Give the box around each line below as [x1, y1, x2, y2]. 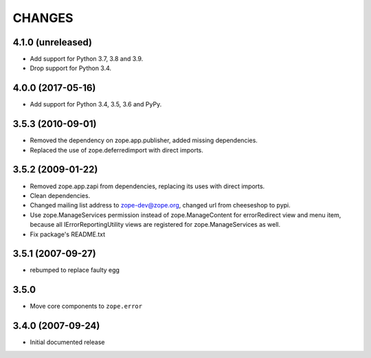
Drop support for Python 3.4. [30, 64, 112, 72]
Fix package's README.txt [30, 230, 106, 238]
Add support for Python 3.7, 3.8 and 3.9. [30, 55, 144, 63]
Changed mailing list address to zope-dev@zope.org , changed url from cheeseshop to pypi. [30, 201, 291, 210]
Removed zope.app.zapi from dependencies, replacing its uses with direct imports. [30, 182, 265, 190]
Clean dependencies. [30, 191, 91, 199]
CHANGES [12, 10, 74, 25]
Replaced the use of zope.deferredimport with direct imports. [30, 146, 204, 154]
